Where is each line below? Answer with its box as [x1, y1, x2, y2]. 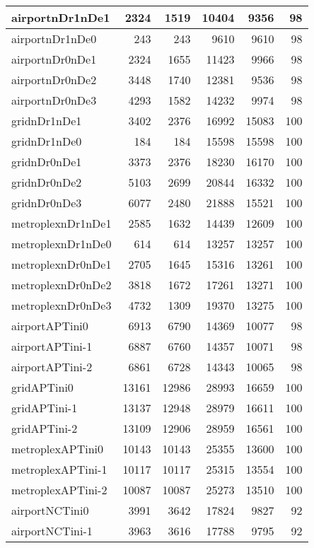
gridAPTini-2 [11, 420, 78, 436]
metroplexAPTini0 [11, 441, 104, 457]
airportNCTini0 [11, 502, 89, 518]
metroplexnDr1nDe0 [11, 235, 112, 252]
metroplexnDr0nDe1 [11, 256, 112, 272]
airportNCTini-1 [11, 523, 93, 539]
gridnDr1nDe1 [11, 112, 82, 129]
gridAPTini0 [11, 379, 74, 395]
